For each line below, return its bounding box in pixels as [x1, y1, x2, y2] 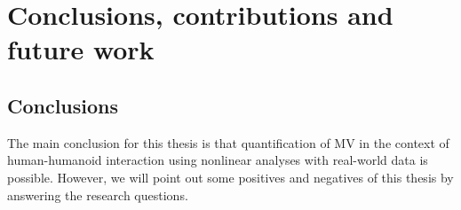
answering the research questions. [7, 185, 188, 204]
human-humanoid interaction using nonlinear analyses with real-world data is [7, 151, 428, 169]
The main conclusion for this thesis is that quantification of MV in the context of [7, 133, 449, 152]
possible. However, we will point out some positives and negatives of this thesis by [7, 167, 454, 186]
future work [7, 31, 155, 67]
